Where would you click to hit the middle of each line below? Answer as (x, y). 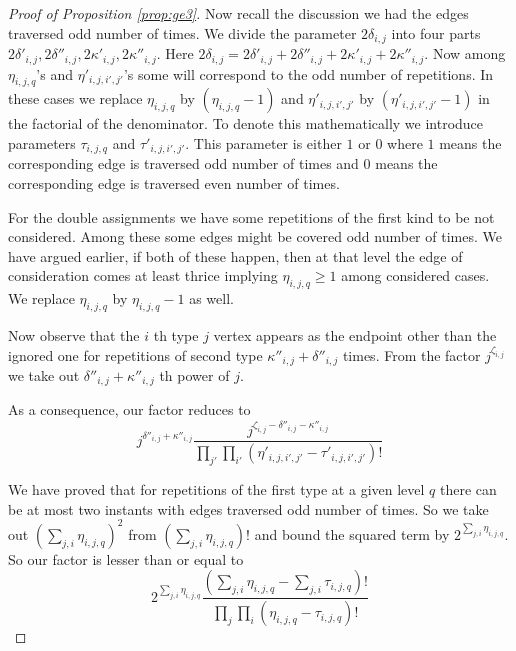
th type (176, 334)
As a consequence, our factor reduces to (129, 409)
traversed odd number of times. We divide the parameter (182, 32)
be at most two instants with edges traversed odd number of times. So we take (248, 508)
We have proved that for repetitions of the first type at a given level (216, 489)
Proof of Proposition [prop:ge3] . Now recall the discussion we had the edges (238, 13)
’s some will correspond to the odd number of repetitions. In (308, 73)
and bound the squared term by (352, 533)
